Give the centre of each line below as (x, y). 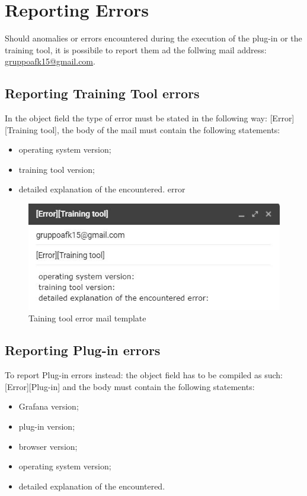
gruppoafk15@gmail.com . (50, 61)
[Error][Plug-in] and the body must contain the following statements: (130, 386)
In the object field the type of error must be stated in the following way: (136, 118)
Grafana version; (49, 406)
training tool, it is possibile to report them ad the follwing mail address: (136, 49)
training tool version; (57, 169)
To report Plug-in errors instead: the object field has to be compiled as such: (144, 375)
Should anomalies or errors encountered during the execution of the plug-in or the (153, 38)
